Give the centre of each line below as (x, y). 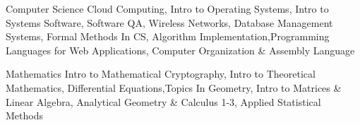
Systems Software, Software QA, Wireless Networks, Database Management (169, 22)
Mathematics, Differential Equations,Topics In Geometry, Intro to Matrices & (174, 87)
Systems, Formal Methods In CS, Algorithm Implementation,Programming (168, 36)
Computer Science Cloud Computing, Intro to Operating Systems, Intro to (167, 8)
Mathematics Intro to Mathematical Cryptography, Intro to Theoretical (161, 74)
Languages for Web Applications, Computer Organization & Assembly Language (180, 50)
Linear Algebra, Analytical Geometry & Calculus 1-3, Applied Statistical (163, 101)
